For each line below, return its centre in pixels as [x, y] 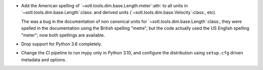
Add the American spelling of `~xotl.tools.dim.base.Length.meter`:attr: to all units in [104, 6]
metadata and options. [44, 60]
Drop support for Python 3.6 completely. [62, 44]
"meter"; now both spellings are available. [63, 35]
